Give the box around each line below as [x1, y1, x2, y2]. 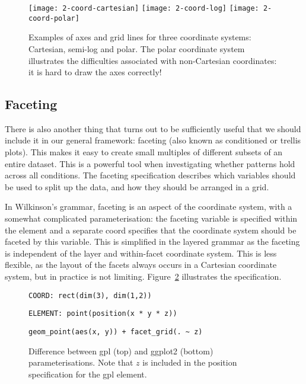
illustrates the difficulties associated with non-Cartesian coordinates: [28, 54, 277, 66]
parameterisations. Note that [28, 356, 133, 369]
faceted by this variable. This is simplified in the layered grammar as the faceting [5, 235, 300, 248]
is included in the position [142, 356, 237, 369]
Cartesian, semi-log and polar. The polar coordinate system [28, 42, 245, 55]
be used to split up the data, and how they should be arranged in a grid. [5, 180, 269, 193]
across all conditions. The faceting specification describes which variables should [5, 169, 296, 181]
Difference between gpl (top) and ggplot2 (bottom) [28, 344, 213, 357]
